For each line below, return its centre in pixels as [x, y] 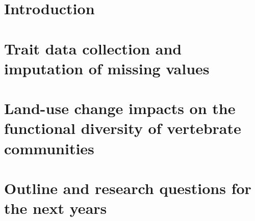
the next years [56, 208]
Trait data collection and [93, 48]
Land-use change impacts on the [120, 108]
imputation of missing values [107, 68]
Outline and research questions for [128, 188]
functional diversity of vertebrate [123, 128]
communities [49, 148]
